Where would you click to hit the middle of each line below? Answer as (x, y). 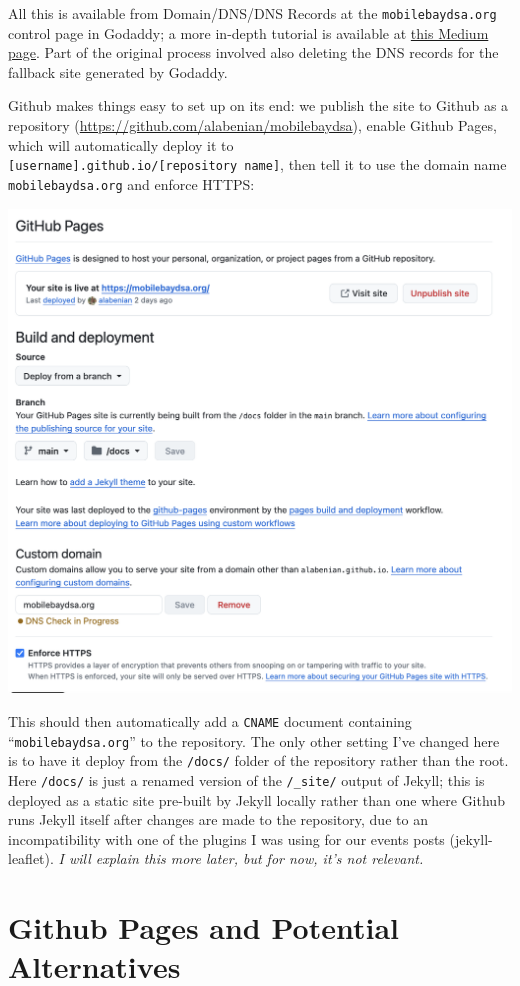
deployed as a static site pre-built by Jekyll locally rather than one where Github (256, 799)
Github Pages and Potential (203, 927)
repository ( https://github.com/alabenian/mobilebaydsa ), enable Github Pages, (252, 125)
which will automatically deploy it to (121, 144)
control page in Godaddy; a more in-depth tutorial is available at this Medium (248, 32)
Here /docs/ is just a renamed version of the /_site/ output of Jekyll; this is (246, 779)
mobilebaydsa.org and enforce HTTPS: (131, 183)
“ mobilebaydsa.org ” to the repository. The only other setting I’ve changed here (254, 740)
